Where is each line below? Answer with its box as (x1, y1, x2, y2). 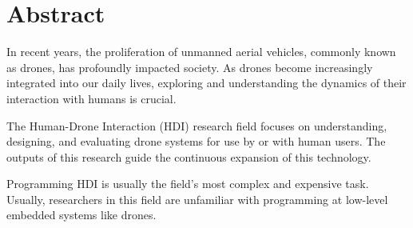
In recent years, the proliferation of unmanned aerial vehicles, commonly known (6, 43, 396, 60)
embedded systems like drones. (6, 206, 157, 223)
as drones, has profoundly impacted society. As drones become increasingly (6, 58, 373, 75)
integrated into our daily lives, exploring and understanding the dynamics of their (6, 74, 407, 91)
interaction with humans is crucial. (6, 90, 177, 106)
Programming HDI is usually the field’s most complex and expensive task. (6, 175, 369, 192)
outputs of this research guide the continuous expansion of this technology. (6, 148, 371, 165)
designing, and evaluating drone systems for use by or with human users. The (6, 133, 386, 150)
